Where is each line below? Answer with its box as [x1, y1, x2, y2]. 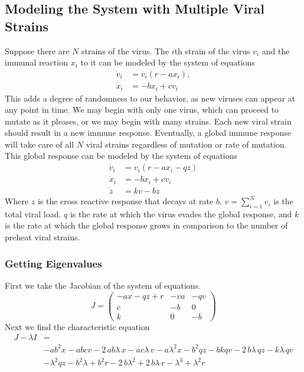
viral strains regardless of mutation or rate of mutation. [86, 138, 287, 150]
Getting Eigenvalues [5, 256, 102, 270]
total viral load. [5, 207, 61, 220]
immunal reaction [5, 56, 68, 68]
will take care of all [5, 138, 74, 150]
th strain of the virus [174, 44, 250, 57]
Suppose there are [5, 44, 70, 57]
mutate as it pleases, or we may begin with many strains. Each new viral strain [5, 115, 292, 127]
